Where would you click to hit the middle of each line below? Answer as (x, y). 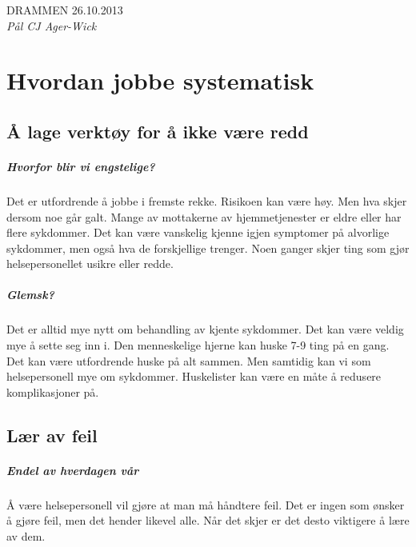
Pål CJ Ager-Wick (52, 25)
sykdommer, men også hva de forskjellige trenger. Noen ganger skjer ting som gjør (208, 248)
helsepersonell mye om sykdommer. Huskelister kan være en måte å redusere (194, 376)
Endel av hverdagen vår (73, 470)
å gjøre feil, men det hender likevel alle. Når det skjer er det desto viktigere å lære (208, 520)
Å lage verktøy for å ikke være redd (158, 131)
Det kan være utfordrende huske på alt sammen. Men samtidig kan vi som (189, 360)
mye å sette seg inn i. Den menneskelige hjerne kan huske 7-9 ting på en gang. (198, 345)
